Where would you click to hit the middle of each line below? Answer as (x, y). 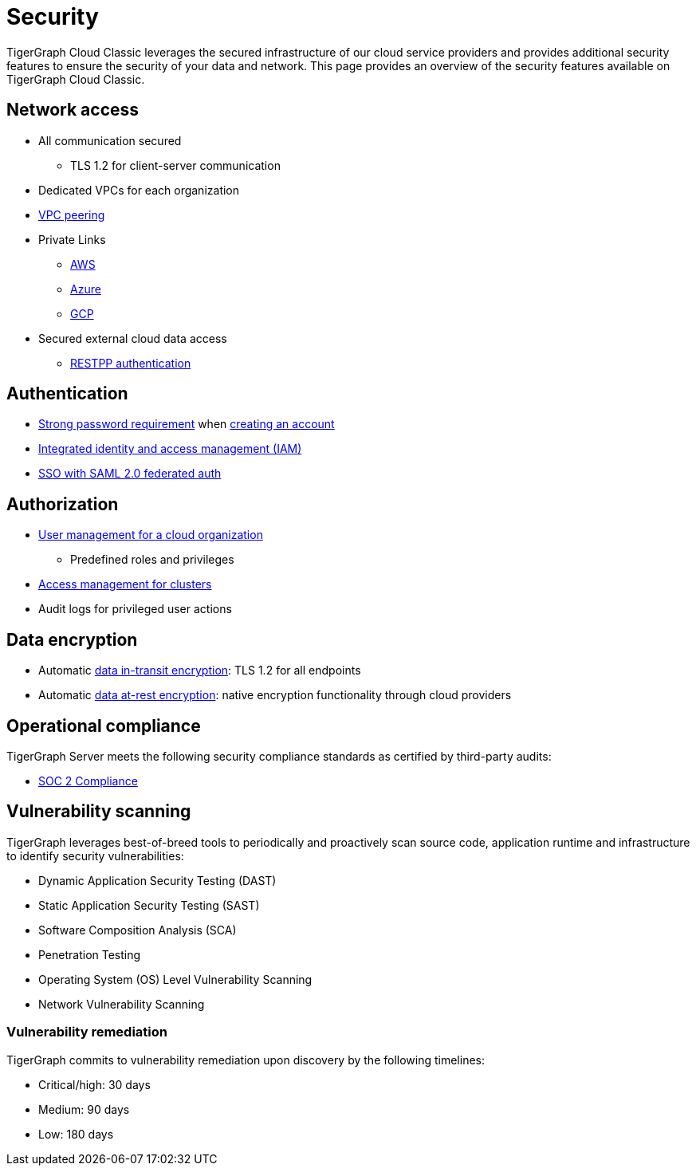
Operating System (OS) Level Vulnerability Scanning (175, 979)
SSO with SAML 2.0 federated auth (130, 474)
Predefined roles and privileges (152, 560)
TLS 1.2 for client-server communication (175, 165)
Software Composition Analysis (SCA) (138, 930)
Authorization (63, 504)
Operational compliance (104, 726)
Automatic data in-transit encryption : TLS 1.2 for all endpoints (200, 671)
